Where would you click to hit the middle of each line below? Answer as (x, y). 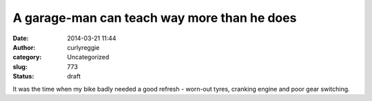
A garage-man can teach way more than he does (155, 18)
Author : (24, 47)
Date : (21, 38)
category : (27, 57)
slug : (20, 67)
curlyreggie (83, 47)
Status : (23, 76)
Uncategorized (88, 57)
